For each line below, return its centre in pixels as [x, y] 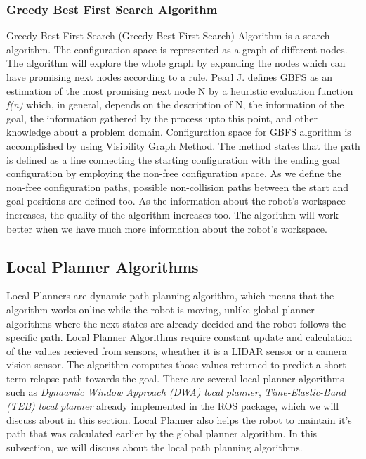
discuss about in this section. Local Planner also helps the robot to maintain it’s [179, 419]
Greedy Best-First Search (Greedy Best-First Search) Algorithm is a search [168, 35]
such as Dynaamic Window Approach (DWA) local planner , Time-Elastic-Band [176, 392]
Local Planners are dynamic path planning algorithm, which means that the [170, 296]
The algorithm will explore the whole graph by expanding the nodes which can [176, 63]
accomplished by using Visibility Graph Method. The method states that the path [183, 145]
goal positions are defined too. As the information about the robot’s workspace [176, 201]
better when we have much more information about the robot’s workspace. [167, 228]
